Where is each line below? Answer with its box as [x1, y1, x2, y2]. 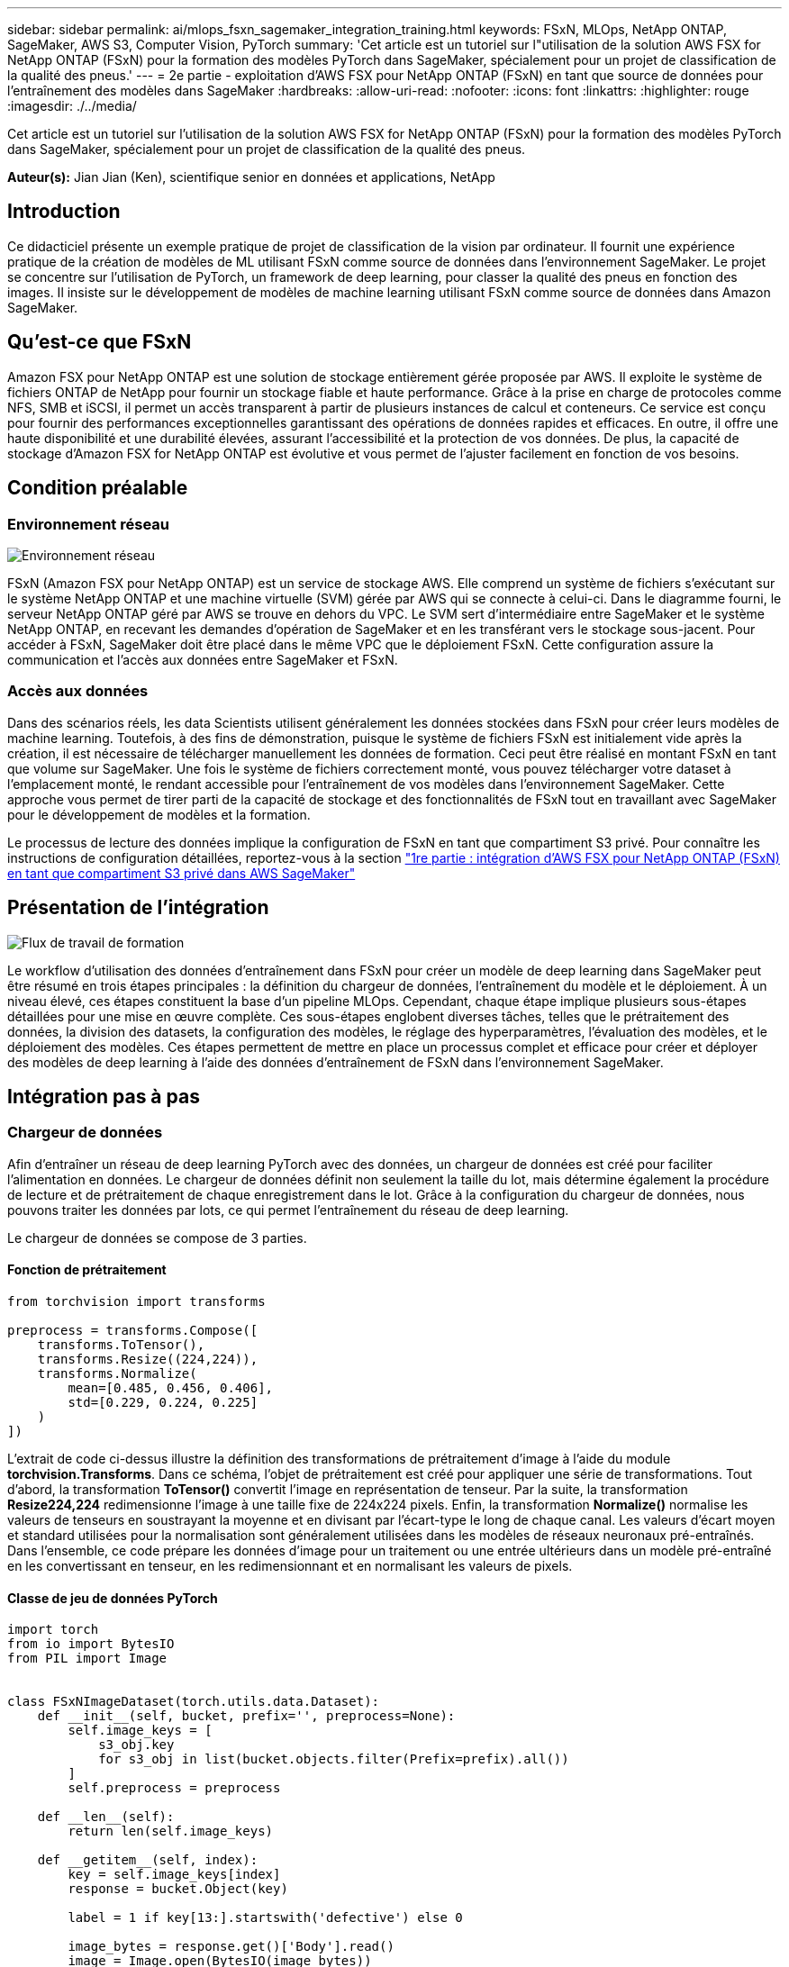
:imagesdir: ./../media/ [7, 98, 137, 113]
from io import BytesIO [7, 1636, 175, 1652]
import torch [7, 1622, 99, 1637]
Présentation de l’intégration [7, 896, 269, 920]
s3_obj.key [98, 1737, 175, 1753]
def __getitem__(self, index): [37, 1853, 258, 1868]
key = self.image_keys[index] [68, 1867, 281, 1882]
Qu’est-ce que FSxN [7, 331, 192, 354]
